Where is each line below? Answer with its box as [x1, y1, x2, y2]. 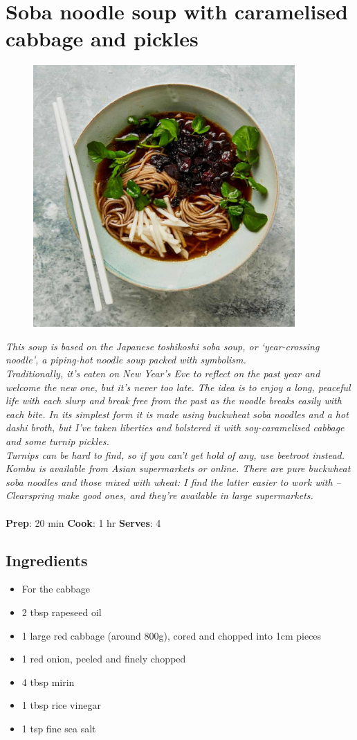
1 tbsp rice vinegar [21, 698, 101, 712]
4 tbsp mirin [21, 674, 75, 689]
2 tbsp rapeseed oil [21, 604, 102, 619]
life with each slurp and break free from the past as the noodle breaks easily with [6, 393, 342, 408]
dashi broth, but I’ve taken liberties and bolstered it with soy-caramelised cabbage [6, 420, 345, 435]
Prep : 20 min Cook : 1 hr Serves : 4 [6, 515, 161, 530]
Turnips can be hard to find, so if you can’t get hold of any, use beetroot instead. [6, 447, 345, 462]
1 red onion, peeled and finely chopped [21, 651, 186, 666]
